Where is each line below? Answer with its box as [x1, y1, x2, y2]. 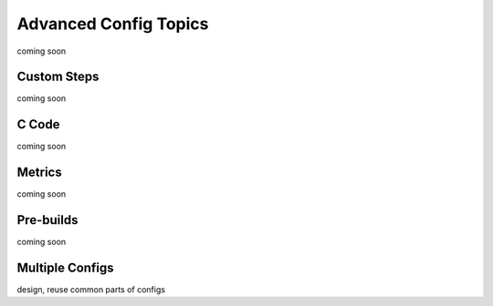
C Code [16, 117, 60, 132]
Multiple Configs [16, 260, 114, 275]
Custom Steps [16, 69, 100, 85]
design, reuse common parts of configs [16, 284, 166, 295]
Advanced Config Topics [16, 14, 209, 34]
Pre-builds [16, 212, 79, 228]
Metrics [16, 165, 63, 180]
